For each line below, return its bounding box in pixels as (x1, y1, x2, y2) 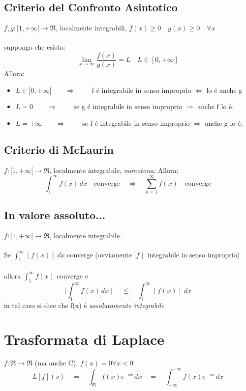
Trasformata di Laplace (4, 329, 165, 349)
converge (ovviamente (67, 250, 132, 260)
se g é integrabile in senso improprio (73, 101, 183, 112)
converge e (57, 270, 88, 280)
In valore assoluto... (4, 207, 106, 223)
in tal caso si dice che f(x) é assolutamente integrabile (4, 300, 164, 310)
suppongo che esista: (4, 42, 65, 52)
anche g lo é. (205, 117, 243, 128)
